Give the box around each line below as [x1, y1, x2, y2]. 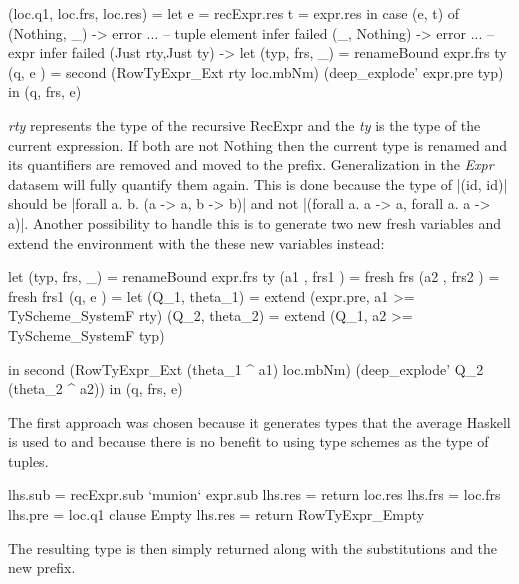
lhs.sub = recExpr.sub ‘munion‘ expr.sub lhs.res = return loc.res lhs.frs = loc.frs [8, 484, 501, 505]
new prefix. [8, 557, 76, 578]
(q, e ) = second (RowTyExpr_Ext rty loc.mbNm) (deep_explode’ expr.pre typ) [8, 61, 504, 82]
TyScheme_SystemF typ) [8, 324, 165, 345]
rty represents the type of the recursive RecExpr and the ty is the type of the [8, 114, 481, 135]
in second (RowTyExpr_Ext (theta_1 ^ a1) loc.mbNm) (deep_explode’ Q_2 [8, 358, 484, 379]
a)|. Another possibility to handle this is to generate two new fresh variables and [8, 212, 501, 233]
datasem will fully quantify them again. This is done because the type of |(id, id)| [8, 173, 508, 194]
